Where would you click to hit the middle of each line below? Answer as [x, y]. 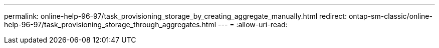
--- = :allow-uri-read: [253, 24]
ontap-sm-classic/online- [390, 16]
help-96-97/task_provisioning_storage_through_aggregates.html [110, 24]
